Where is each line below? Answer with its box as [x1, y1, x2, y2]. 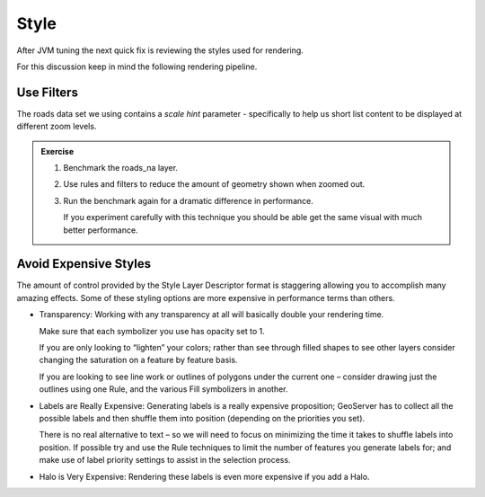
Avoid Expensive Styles [16, 256, 152, 271]
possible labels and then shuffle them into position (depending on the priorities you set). [39, 413, 366, 423]
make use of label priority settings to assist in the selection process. [39, 455, 291, 466]
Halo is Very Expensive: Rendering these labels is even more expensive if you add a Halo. [39, 471, 370, 482]
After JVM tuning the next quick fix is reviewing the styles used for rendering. [16, 45, 304, 56]
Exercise [40, 146, 75, 156]
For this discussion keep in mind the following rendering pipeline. [16, 61, 258, 72]
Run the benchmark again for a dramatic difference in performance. [63, 195, 313, 206]
